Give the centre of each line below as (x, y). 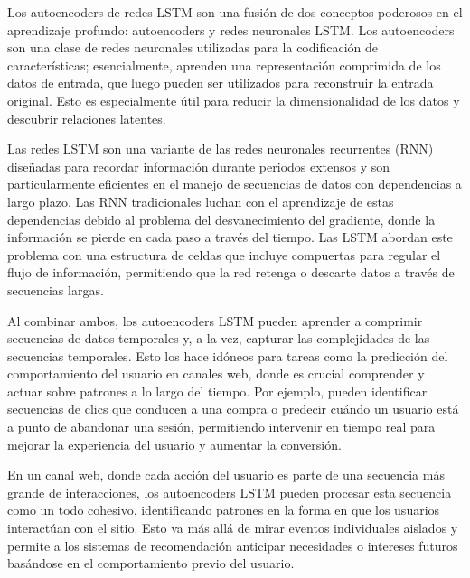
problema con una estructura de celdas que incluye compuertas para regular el (224, 254)
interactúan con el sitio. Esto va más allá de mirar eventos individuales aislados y (233, 528)
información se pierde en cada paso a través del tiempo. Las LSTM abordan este (230, 237)
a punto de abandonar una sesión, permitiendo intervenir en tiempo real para (221, 427)
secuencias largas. (56, 289)
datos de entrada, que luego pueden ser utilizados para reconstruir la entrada (221, 83)
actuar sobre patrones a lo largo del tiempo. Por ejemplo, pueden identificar (217, 391)
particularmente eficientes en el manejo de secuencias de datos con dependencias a (235, 184)
